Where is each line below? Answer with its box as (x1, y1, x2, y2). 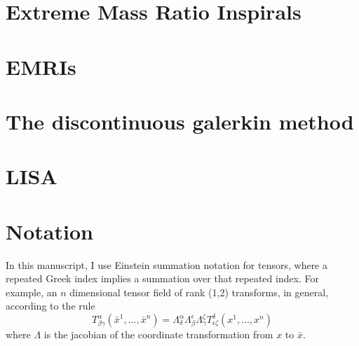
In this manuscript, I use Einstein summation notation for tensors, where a (6, 257, 328, 272)
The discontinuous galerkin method (6, 106, 354, 135)
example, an (6, 284, 57, 299)
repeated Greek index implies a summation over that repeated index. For (6, 271, 320, 286)
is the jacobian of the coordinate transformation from (43, 327, 273, 341)
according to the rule (6, 298, 95, 313)
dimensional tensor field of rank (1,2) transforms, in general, (69, 284, 329, 299)
